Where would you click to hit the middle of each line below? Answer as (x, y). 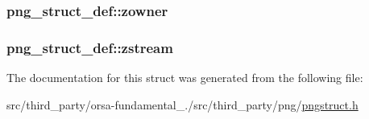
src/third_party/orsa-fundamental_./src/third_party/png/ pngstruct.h (182, 104)
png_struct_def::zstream (90, 47)
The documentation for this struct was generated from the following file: (185, 78)
